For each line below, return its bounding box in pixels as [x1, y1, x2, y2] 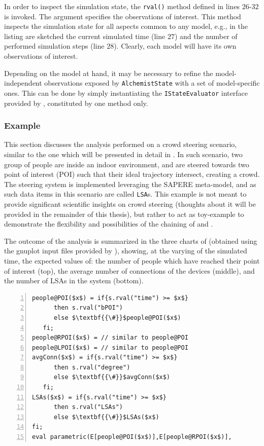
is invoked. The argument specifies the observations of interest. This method [4, 11, 241, 21]
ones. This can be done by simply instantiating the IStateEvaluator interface [4, 87, 248, 98]
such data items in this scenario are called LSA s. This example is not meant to [4, 189, 247, 199]
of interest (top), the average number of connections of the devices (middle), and [4, 265, 255, 276]
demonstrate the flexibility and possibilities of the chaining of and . [4, 218, 213, 229]
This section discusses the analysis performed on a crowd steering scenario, [4, 139, 237, 150]
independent [4, 78, 42, 88]
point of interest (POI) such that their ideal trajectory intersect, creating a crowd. [4, 169, 260, 179]
